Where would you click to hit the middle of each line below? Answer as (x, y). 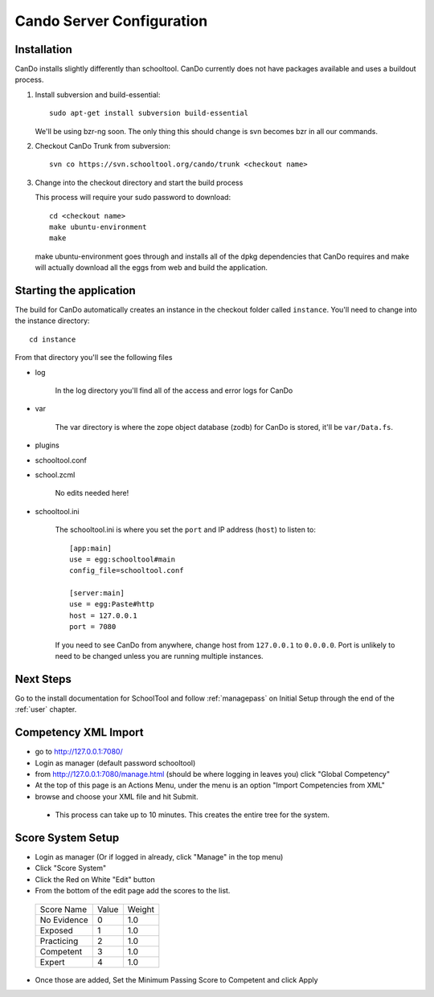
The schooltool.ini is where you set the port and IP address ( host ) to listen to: (186, 529)
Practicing (59, 941)
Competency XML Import (79, 732)
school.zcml (55, 475)
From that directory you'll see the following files (94, 358)
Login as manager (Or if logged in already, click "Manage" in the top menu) (159, 857)
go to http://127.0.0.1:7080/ (79, 752)
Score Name (63, 909)
